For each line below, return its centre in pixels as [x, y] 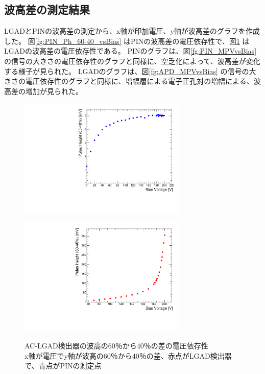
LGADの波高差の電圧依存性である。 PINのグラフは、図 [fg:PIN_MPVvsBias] [130, 51]
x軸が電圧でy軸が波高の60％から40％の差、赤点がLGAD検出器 [128, 355]
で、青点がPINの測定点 [63, 366]
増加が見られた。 [54, 91]
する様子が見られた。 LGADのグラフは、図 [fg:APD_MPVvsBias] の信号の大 [130, 71]
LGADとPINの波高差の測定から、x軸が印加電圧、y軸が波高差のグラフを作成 [132, 31]
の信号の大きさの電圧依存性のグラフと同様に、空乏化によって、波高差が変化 [132, 61]
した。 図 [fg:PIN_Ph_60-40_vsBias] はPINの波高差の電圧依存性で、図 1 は [127, 41]
